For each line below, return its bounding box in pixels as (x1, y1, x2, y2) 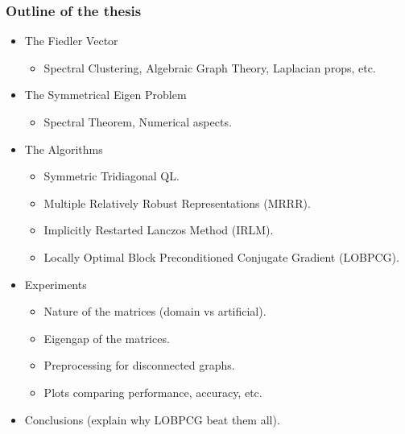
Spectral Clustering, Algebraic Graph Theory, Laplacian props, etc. (43, 59, 376, 76)
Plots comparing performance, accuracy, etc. (43, 383, 262, 400)
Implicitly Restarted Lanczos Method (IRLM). (43, 221, 274, 238)
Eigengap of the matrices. (43, 329, 170, 346)
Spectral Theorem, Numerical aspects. (43, 114, 232, 130)
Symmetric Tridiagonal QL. (43, 167, 180, 184)
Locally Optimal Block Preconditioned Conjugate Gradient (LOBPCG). (43, 248, 399, 265)
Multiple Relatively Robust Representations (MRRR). (43, 194, 311, 211)
